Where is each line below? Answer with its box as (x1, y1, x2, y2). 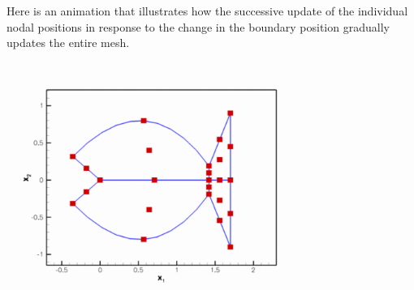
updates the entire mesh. (6, 34, 130, 51)
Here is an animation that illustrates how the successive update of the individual (6, 2, 408, 19)
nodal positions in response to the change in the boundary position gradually (6, 18, 390, 35)
